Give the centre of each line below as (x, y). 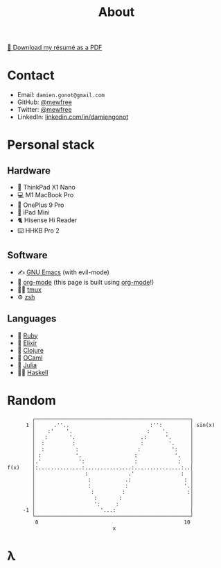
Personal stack (51, 145)
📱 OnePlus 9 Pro (41, 205)
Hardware (29, 170)
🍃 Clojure (30, 350)
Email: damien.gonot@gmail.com (61, 95)
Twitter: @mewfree (44, 110)
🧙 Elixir (27, 343)
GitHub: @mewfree (45, 102)
